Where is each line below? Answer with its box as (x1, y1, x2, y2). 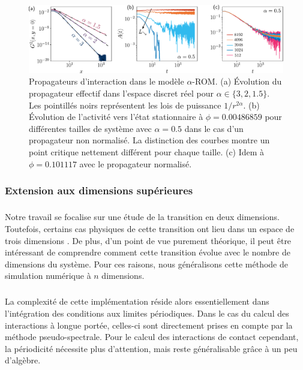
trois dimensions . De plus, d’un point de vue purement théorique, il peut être (5, 234, 292, 246)
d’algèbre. (5, 354, 41, 366)
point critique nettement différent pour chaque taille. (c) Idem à (29, 146, 265, 158)
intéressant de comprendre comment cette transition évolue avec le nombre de (5, 246, 290, 258)
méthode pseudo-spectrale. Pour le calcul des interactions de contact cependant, (5, 330, 299, 343)
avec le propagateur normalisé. (79, 157, 192, 170)
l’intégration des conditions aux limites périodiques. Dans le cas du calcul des (5, 306, 289, 319)
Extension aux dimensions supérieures (5, 183, 193, 198)
